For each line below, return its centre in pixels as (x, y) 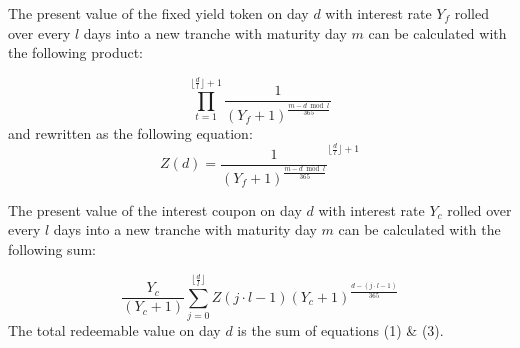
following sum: (52, 249)
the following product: (76, 52)
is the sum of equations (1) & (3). (340, 329)
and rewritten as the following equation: (130, 132)
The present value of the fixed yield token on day (158, 13)
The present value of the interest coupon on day (155, 209)
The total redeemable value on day (114, 329)
